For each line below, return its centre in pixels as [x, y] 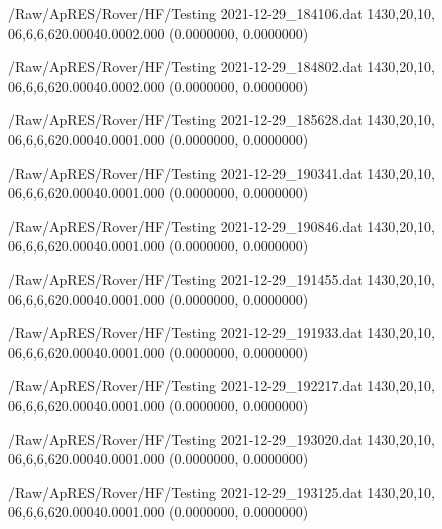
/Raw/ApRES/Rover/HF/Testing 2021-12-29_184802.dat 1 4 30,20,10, [221, 66]
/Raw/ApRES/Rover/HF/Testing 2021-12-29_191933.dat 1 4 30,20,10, [221, 332]
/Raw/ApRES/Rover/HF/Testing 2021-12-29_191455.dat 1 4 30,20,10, [221, 278]
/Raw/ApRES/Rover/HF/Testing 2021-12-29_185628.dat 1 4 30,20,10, [221, 119]
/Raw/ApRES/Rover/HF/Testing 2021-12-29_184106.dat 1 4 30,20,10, [221, 13]
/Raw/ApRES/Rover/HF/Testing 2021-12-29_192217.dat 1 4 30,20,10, [221, 385]
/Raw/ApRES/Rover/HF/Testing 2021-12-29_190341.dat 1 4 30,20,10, [221, 172]
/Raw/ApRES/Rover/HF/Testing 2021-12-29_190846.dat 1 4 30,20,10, [221, 225]
